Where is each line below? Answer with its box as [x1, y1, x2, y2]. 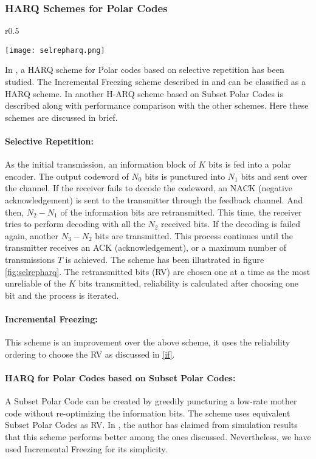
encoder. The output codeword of [5, 169, 129, 182]
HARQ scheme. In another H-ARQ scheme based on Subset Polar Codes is [5, 87, 284, 100]
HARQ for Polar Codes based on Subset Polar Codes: [5, 371, 236, 384]
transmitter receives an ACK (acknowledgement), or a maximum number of [5, 241, 287, 254]
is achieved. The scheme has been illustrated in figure [65, 253, 264, 265]
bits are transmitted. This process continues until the [95, 229, 293, 242]
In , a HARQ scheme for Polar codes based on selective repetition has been [5, 63, 284, 76]
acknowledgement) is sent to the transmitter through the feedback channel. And [5, 194, 303, 206]
